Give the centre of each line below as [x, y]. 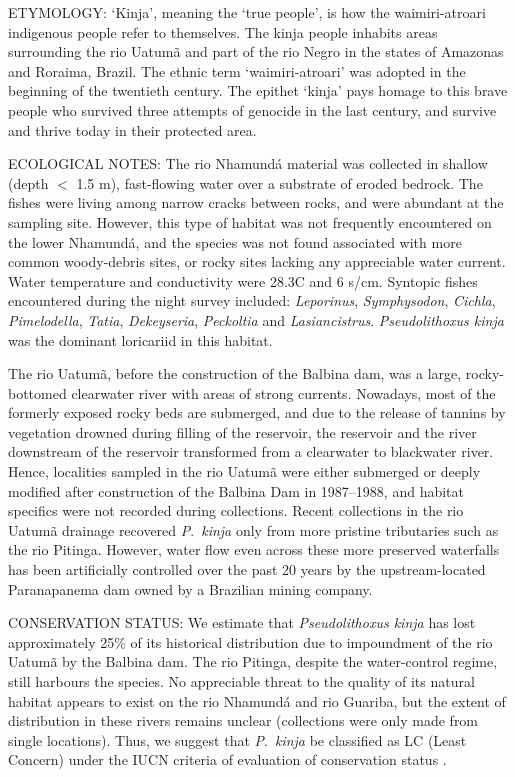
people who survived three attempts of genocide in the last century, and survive [252, 109]
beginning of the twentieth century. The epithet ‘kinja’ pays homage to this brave [258, 90]
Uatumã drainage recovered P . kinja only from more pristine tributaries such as [253, 529]
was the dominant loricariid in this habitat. [140, 339]
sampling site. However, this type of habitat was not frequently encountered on [250, 221]
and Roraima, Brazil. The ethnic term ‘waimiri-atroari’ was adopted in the [237, 70]
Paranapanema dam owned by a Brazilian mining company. [190, 588]
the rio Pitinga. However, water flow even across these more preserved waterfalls [254, 549]
